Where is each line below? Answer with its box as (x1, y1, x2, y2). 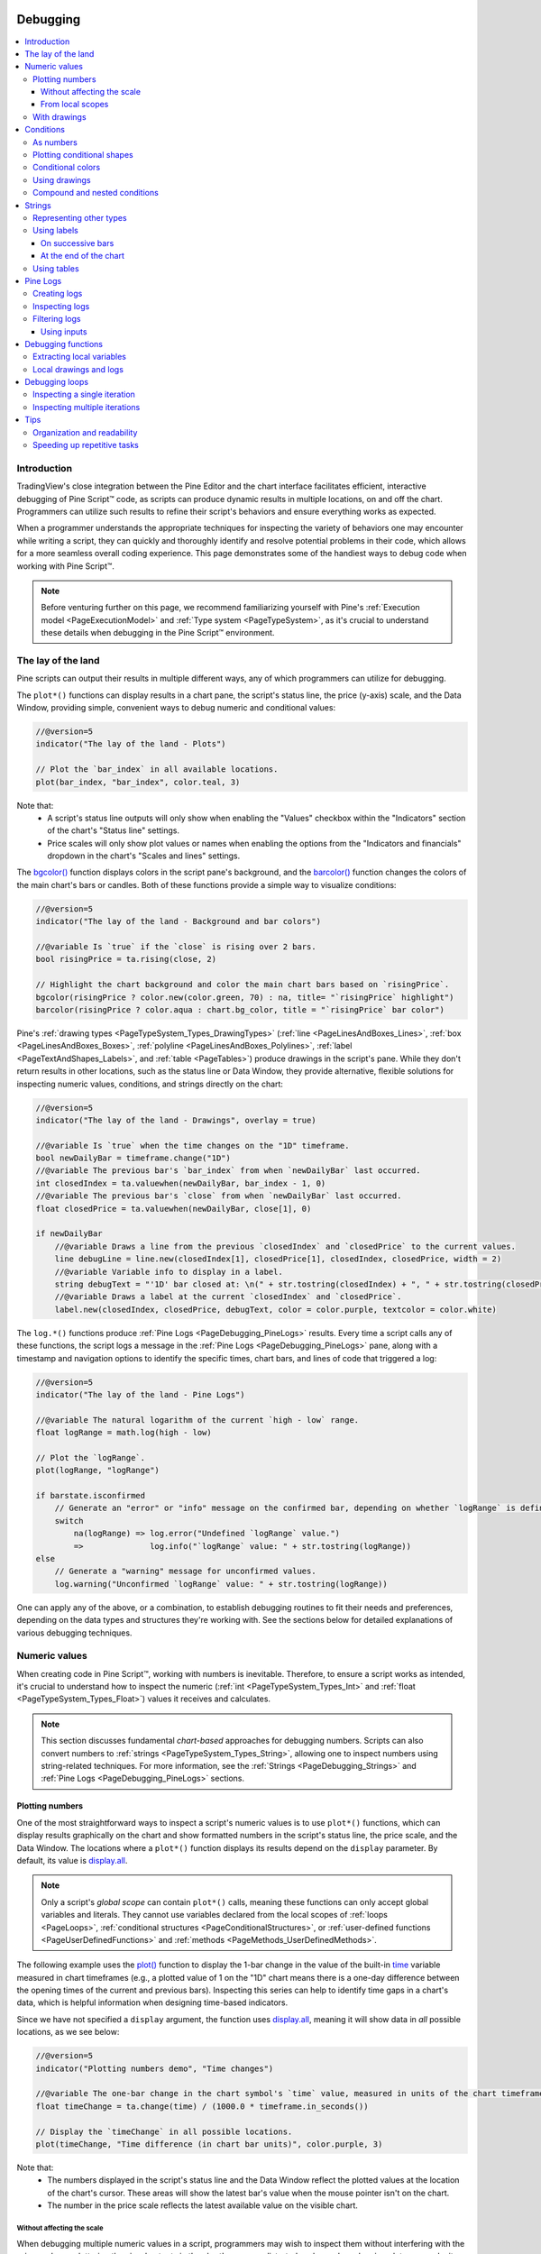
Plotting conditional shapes (32, 150, 134, 160)
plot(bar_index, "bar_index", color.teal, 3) (35, 776, 241, 787)
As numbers (32, 136, 78, 148)
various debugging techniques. (16, 1627, 133, 1638)
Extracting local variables (32, 352, 126, 362)
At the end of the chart (41, 251, 125, 261)
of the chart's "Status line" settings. (47, 825, 180, 836)
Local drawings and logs (32, 363, 124, 374)
